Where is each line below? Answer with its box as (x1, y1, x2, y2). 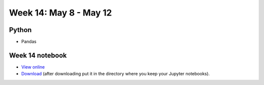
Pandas (21, 39, 37, 45)
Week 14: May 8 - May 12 (9, 7, 112, 18)
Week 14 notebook (9, 51, 67, 59)
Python (9, 26, 32, 34)
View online (21, 64, 45, 70)
